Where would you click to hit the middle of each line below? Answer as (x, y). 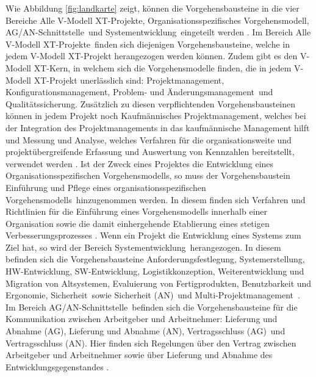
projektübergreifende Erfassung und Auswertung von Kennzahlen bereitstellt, (150, 152)
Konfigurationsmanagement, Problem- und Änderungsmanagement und (139, 92)
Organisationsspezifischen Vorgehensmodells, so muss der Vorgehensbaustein (148, 175)
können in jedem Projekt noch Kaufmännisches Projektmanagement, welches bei (156, 116)
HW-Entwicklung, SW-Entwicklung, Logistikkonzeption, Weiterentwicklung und (155, 271)
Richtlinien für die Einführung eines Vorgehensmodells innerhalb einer (137, 211)
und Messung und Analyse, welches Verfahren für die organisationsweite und (149, 139)
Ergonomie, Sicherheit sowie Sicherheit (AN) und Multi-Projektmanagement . (153, 295)
